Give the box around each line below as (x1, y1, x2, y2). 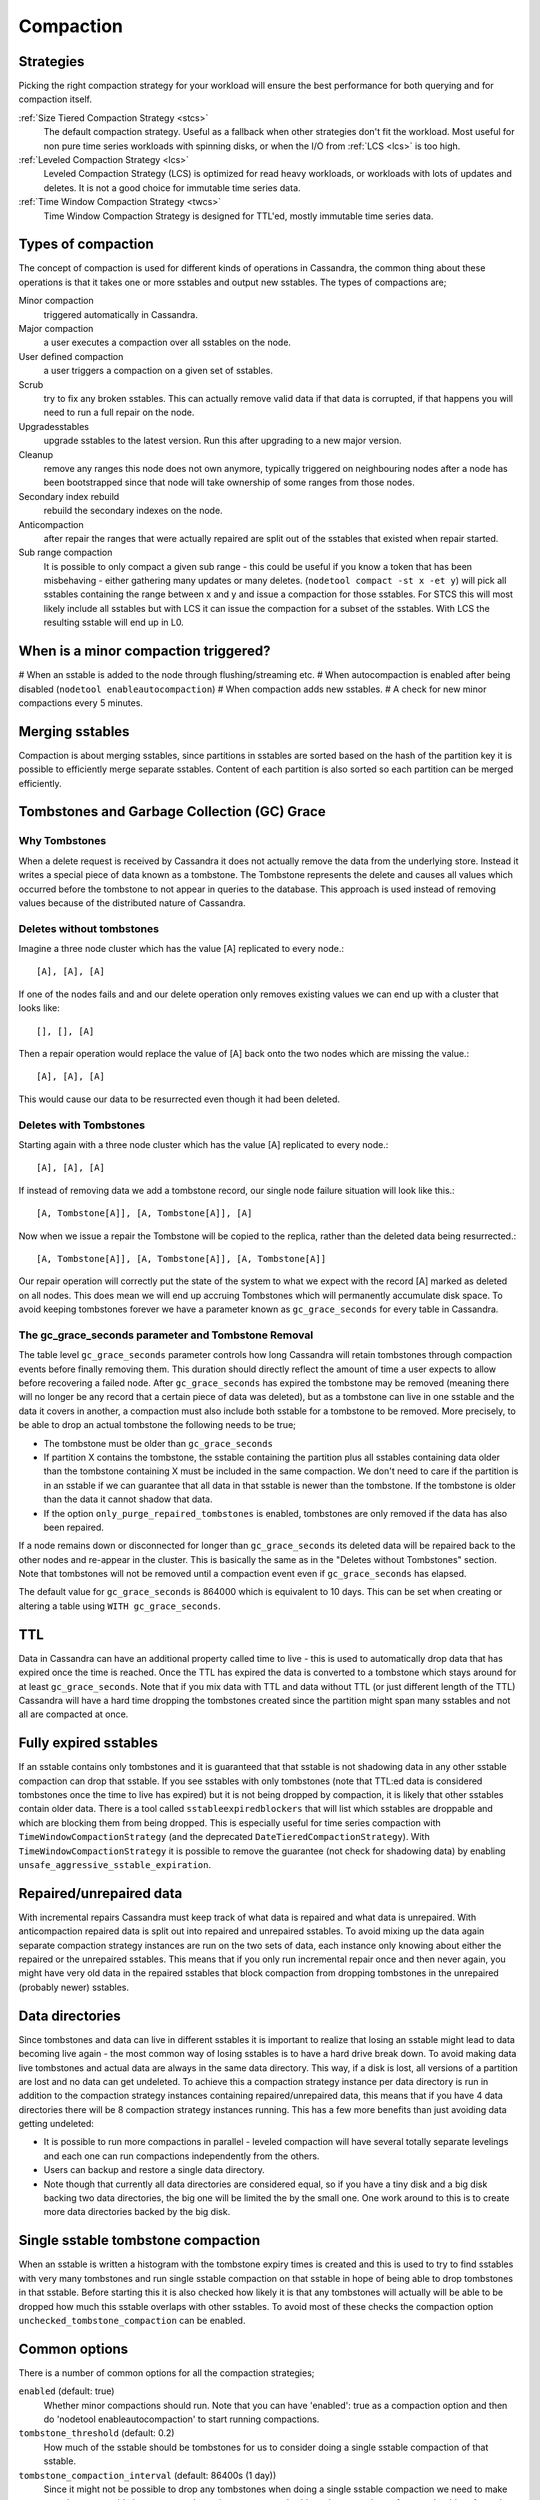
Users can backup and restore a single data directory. (43, 2164, 265, 2176)
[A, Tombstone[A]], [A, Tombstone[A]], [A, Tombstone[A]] (36, 1253, 327, 1264)
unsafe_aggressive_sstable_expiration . (18, 1858, 212, 1870)
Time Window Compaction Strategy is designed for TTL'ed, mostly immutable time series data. (43, 210, 434, 222)
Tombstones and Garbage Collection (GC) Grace (18, 803, 326, 820)
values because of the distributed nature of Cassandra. (18, 896, 246, 909)
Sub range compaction (18, 546, 113, 559)
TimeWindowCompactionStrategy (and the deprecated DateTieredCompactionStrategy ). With (18, 1831, 430, 1843)
